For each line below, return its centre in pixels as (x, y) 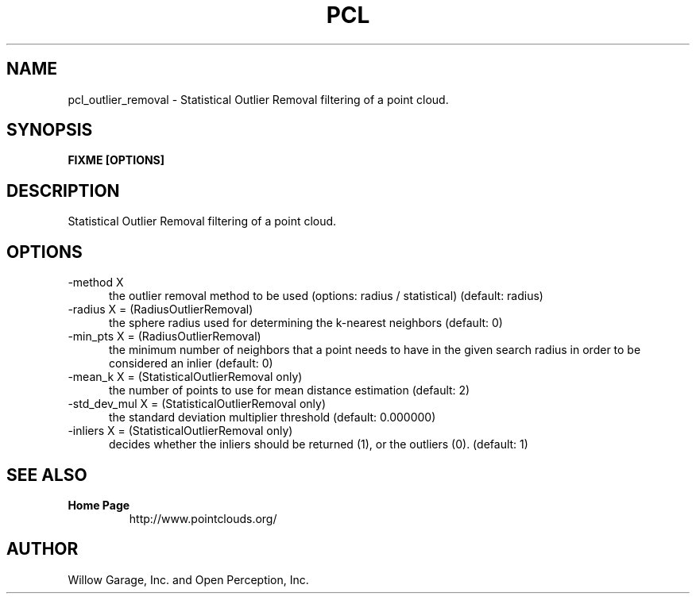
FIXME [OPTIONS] (116, 160)
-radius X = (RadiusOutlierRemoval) (160, 310)
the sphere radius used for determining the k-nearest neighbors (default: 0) (306, 323)
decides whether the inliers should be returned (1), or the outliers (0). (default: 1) (319, 444)
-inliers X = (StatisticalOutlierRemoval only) (180, 431)
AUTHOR (43, 549)
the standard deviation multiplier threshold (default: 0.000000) (273, 417)
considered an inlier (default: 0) (191, 363)
